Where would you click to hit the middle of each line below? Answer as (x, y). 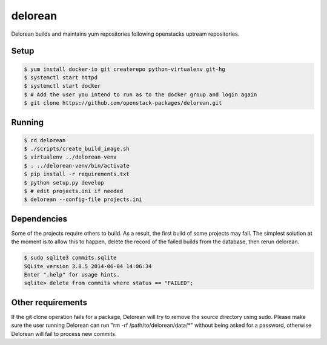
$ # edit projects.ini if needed (74, 191)
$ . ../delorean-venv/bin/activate (77, 166)
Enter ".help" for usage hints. (72, 275)
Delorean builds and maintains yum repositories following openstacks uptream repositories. (125, 34)
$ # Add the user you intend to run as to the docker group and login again (140, 94)
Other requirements (49, 302)
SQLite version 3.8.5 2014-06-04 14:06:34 (88, 266)
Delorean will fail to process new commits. (64, 333)
